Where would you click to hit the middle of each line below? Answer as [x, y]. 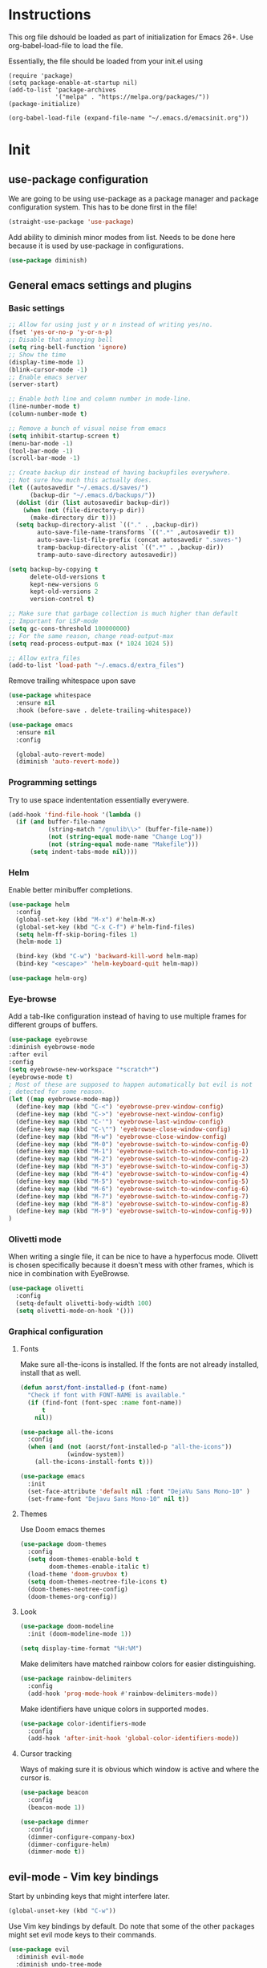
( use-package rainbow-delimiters [76, 1679]
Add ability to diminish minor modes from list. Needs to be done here [122, 237]
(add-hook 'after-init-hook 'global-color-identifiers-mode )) [133, 1738]
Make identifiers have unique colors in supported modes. [114, 1709]
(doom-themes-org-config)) [73, 1596]
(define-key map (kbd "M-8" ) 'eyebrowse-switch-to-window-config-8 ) [132, 1204]
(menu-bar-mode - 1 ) [41, 443]
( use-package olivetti [46, 1289]
